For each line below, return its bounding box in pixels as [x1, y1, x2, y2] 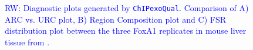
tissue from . [5, 35, 50, 48]
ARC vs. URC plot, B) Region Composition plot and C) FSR [5, 13, 226, 25]
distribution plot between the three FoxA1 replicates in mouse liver [5, 24, 247, 37]
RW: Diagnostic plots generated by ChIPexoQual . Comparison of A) [5, 2, 249, 13]
